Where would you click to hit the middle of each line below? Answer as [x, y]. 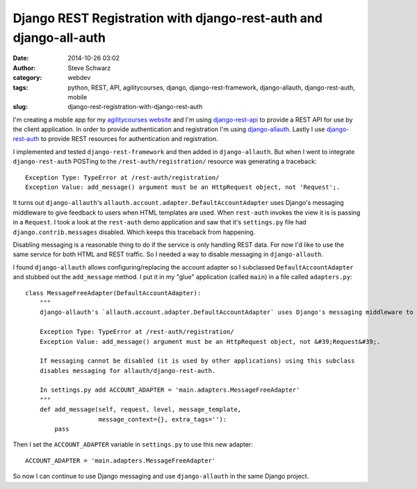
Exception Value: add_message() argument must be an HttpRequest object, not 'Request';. [183, 187]
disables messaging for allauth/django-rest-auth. [128, 371]
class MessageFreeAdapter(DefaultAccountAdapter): [113, 293]
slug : [20, 107]
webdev [79, 78]
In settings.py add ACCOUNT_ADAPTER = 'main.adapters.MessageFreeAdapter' [170, 390]
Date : [21, 58]
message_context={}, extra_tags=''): [163, 419]
